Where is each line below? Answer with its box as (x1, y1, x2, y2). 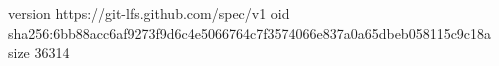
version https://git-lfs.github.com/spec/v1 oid (8, 3, 290, 23)
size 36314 (8, 42, 70, 63)
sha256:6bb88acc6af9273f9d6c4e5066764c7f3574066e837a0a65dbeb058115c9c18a (8, 22, 492, 43)
